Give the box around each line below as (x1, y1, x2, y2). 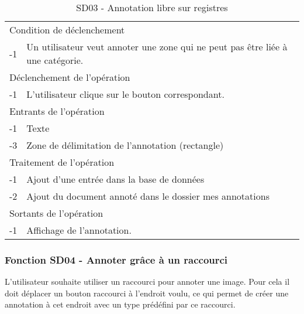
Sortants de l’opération (9, 206, 103, 220)
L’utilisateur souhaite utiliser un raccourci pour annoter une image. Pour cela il (5, 275, 290, 288)
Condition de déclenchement (9, 23, 125, 36)
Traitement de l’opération (9, 155, 115, 169)
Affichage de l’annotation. (26, 223, 132, 237)
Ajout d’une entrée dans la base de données (26, 172, 205, 186)
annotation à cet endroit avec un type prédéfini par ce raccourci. (5, 298, 236, 310)
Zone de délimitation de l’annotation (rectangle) (26, 138, 224, 152)
